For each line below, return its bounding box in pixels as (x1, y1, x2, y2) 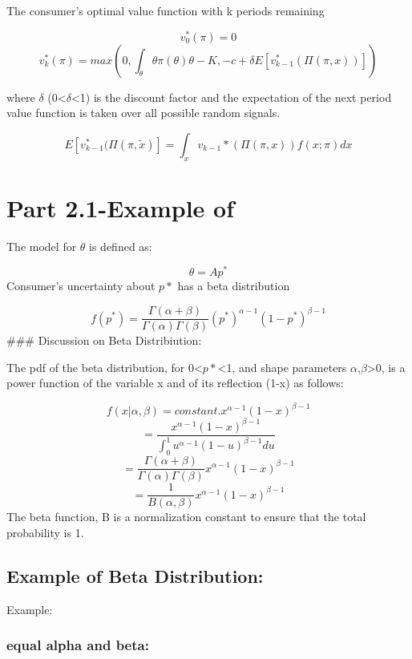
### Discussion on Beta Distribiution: (6, 332, 202, 349)
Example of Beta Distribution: (6, 563, 264, 588)
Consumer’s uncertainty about (6, 277, 156, 294)
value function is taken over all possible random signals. (6, 104, 281, 121)
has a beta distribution (177, 277, 290, 294)
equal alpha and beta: (6, 635, 149, 655)
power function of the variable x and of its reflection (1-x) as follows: (6, 374, 344, 391)
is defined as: (89, 237, 152, 254)
